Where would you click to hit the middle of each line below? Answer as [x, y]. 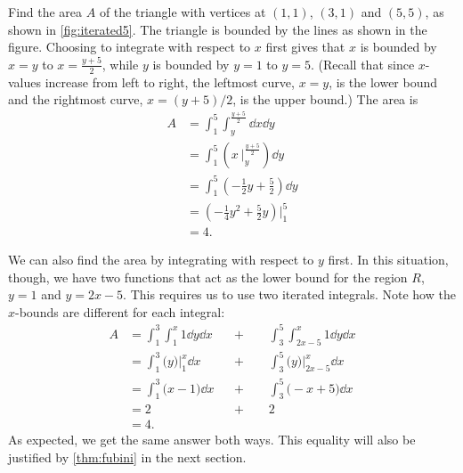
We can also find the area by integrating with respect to [161, 260]
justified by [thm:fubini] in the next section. [127, 457]
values [25, 82]
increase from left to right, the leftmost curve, [170, 82]
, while [120, 64]
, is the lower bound [383, 82]
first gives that [305, 47]
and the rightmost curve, [76, 99]
